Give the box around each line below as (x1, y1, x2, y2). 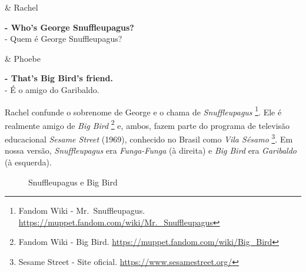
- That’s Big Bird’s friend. (5, 72, 113, 84)
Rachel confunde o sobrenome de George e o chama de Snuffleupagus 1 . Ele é (5, 104, 282, 118)
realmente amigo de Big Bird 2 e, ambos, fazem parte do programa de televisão (5, 117, 290, 131)
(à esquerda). (5, 155, 52, 168)
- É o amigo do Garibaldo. (5, 83, 99, 95)
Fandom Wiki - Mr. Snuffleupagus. (18, 204, 145, 217)
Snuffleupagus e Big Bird (28, 175, 118, 188)
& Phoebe (5, 52, 41, 64)
